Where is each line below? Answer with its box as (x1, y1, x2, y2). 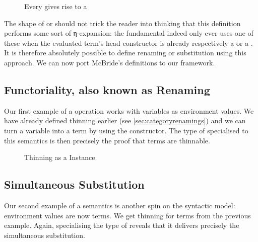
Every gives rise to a (24, 1, 87, 11)
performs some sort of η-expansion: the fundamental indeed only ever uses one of (4, 28, 253, 38)
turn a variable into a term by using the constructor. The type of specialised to (4, 125, 248, 135)
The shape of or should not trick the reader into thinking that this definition (4, 18, 241, 28)
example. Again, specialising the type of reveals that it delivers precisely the (4, 220, 239, 230)
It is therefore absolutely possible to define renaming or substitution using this (4, 47, 246, 58)
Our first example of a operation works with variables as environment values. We (4, 105, 254, 116)
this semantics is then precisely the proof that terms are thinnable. (4, 135, 210, 145)
